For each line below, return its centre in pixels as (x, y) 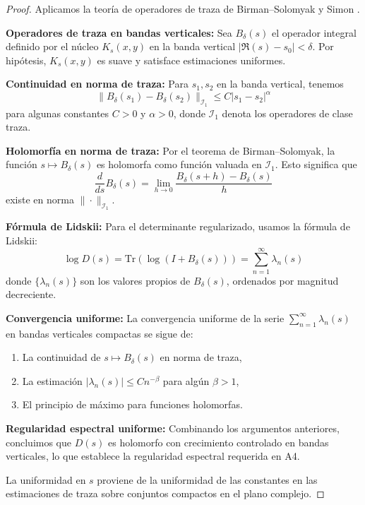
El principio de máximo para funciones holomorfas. (132, 404)
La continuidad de (61, 357)
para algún (186, 380)
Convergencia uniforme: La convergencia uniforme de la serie (145, 317)
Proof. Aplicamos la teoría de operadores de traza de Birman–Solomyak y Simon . (183, 8)
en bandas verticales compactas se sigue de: (100, 333)
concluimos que (39, 442)
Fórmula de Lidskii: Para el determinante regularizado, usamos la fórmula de (178, 226)
